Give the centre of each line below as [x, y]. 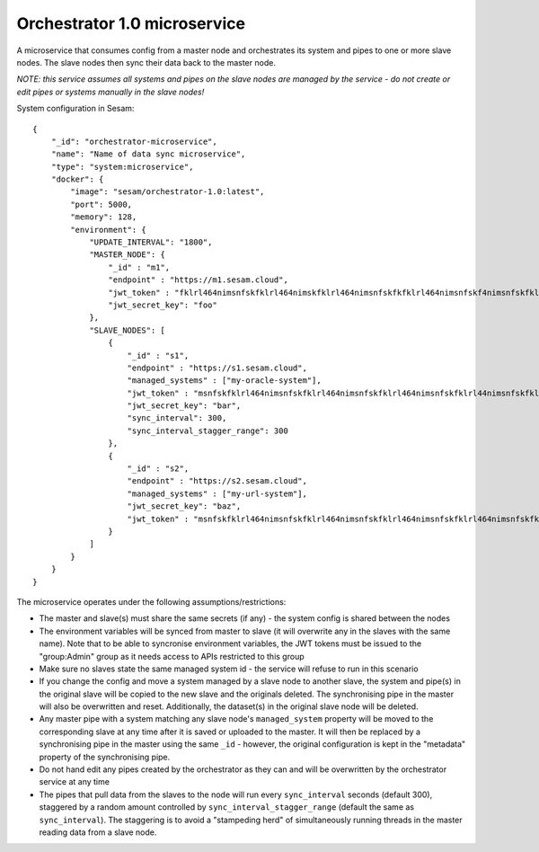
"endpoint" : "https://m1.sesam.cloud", [199, 280]
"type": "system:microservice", [122, 167]
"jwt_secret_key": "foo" [163, 305]
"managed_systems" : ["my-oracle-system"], [225, 381]
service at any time [74, 782]
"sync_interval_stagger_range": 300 [208, 430]
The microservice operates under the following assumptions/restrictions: [151, 601]
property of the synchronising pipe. [105, 757]
